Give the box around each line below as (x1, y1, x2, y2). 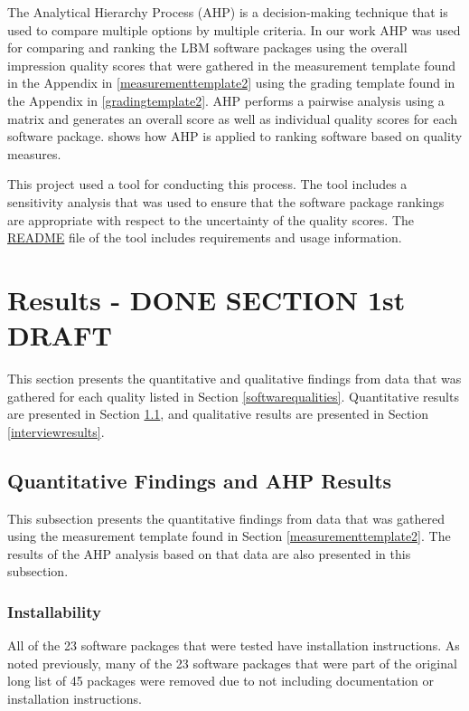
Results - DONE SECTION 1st (7, 280, 406, 318)
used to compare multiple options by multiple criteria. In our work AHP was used (7, 20, 461, 39)
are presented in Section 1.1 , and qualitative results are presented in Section (7, 404, 429, 423)
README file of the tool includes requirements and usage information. (7, 228, 402, 247)
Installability (7, 600, 101, 622)
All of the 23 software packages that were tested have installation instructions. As (7, 636, 460, 655)
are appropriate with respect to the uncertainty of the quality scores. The (7, 210, 415, 229)
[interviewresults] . (7, 422, 105, 441)
